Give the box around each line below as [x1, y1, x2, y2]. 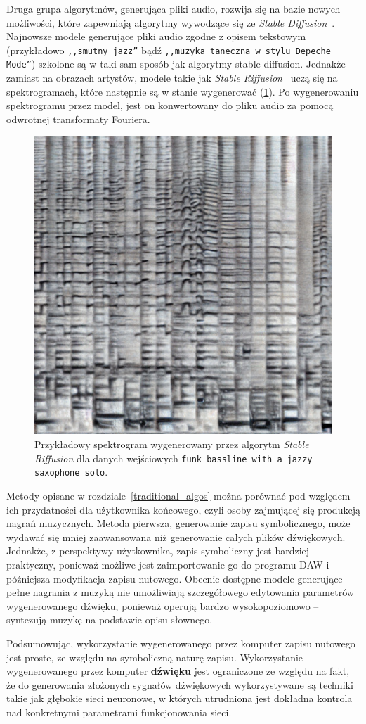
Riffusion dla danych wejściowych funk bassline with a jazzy [34, 450, 313, 465]
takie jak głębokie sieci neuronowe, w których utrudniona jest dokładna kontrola [6, 691, 353, 706]
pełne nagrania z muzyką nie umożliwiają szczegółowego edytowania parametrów [6, 585, 354, 599]
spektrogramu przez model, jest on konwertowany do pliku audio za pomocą [6, 98, 334, 113]
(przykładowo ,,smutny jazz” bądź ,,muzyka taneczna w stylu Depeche [6, 42, 331, 57]
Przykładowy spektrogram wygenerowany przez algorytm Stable [34, 437, 309, 452]
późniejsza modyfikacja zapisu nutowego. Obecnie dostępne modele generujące [6, 571, 343, 585]
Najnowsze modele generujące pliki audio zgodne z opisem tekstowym [6, 29, 306, 44]
